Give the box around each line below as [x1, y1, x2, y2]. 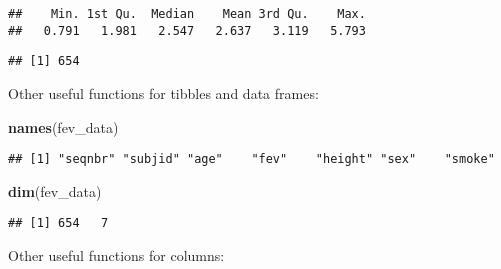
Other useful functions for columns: [8, 245, 225, 266]
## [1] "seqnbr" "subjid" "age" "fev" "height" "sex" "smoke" [8, 152, 495, 167]
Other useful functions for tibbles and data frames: [8, 82, 319, 103]
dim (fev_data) [8, 180, 102, 201]
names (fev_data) [8, 116, 119, 137]
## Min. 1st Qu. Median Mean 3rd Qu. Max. [8, 7, 366, 21]
